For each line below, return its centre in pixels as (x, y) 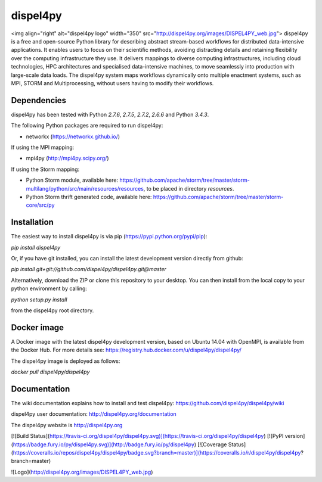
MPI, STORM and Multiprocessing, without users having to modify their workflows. (112, 83)
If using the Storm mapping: (45, 169)
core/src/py (40, 205)
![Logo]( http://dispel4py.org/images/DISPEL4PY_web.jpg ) (82, 472)
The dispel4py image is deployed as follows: (66, 361)
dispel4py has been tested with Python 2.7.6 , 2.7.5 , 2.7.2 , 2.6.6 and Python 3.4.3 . (110, 114)
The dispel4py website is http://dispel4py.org (67, 425)
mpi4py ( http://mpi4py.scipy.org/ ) (68, 158)
